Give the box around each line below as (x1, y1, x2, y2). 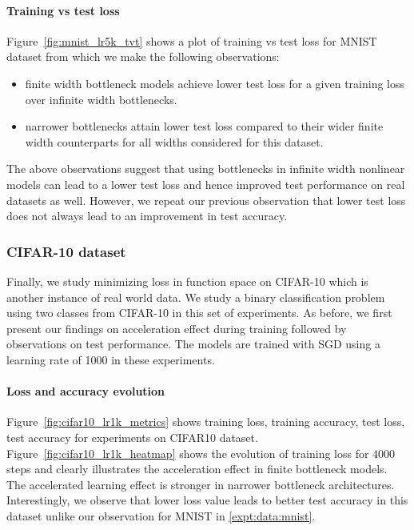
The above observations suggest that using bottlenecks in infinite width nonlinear (6, 160, 405, 177)
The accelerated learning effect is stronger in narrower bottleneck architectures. (6, 476, 395, 492)
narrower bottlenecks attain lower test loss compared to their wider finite (25, 118, 384, 135)
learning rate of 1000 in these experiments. (6, 351, 215, 367)
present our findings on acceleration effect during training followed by (6, 319, 347, 336)
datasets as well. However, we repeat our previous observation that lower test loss (6, 191, 406, 208)
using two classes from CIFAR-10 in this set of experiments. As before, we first (6, 304, 392, 321)
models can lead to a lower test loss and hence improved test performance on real (6, 175, 405, 192)
